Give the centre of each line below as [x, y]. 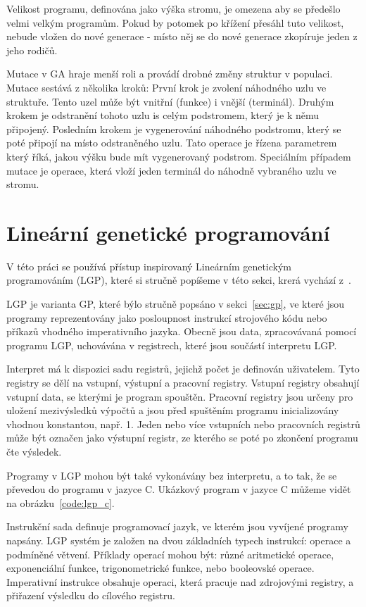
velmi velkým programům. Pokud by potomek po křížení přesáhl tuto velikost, [175, 22]
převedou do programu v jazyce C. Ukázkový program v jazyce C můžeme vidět [179, 489]
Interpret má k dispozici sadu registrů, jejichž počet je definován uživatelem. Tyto [183, 369]
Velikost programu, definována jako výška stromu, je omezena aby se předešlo [173, 8]
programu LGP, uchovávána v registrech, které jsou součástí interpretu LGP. [172, 345]
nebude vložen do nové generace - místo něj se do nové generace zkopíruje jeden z [182, 36]
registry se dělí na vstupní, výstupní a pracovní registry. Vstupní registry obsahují [183, 382]
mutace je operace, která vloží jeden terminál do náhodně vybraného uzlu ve [171, 170]
